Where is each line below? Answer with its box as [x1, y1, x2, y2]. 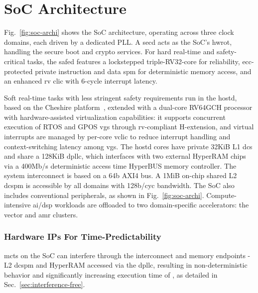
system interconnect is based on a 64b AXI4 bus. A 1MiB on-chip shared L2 [4, 170, 237, 181]
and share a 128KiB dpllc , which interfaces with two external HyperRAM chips [4, 151, 246, 161]
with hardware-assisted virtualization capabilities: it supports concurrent [4, 111, 226, 122]
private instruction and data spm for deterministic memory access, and [35, 66, 252, 76]
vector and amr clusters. [4, 209, 78, 219]
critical [4, 56, 25, 66]
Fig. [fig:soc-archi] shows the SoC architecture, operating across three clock [4, 27, 234, 37]
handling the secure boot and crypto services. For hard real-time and [4, 46, 215, 57]
